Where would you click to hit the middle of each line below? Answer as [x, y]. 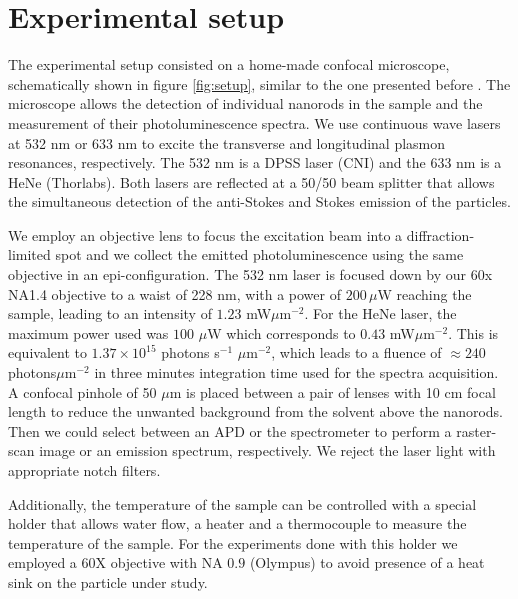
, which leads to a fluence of [356, 352]
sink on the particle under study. [108, 581]
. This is [473, 332]
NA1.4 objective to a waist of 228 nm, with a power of [174, 293]
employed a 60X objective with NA [115, 562]
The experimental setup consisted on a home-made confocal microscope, [229, 64]
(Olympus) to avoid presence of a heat [367, 562]
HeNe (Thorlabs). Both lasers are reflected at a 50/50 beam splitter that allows [251, 181]
